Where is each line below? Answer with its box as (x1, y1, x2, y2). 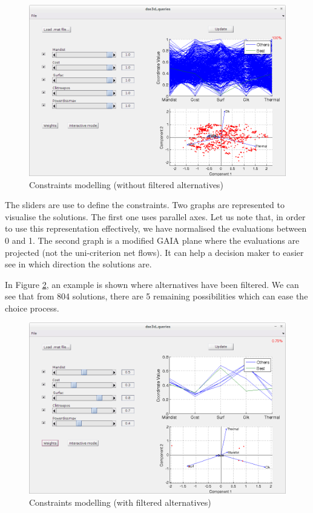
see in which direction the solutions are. (5, 258, 152, 270)
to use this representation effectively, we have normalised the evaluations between (5, 222, 307, 235)
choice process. (5, 301, 59, 314)
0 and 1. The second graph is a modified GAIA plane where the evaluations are (5, 234, 300, 246)
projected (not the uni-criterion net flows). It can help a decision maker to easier (5, 246, 304, 258)
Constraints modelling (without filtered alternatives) (29, 178, 223, 191)
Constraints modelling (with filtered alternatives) (29, 496, 211, 508)
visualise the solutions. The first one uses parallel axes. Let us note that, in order (5, 210, 306, 223)
